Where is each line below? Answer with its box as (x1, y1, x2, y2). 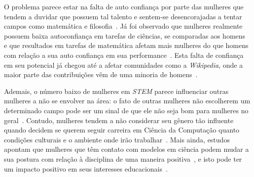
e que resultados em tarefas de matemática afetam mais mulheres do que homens (4, 40, 249, 50)
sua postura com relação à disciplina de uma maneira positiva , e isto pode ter (4, 153, 242, 164)
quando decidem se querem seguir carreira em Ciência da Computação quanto (4, 125, 240, 135)
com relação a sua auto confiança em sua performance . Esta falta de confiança (4, 49, 244, 60)
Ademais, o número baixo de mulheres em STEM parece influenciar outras (4, 86, 229, 96)
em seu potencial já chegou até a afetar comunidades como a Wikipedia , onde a (4, 59, 243, 70)
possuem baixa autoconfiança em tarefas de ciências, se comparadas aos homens (4, 30, 246, 41)
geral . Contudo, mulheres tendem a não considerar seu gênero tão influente (4, 115, 234, 125)
